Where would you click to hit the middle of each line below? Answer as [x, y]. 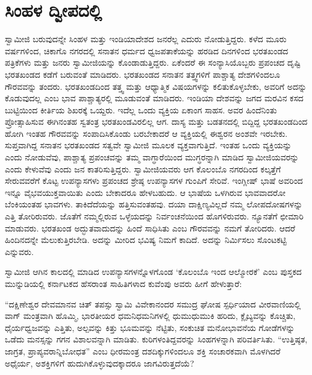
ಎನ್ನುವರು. [19, 251]
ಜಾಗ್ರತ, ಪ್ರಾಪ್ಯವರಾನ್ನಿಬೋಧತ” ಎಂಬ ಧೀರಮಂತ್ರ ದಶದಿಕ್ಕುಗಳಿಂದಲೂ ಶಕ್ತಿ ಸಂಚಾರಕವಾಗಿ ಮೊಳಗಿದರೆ [143, 351]
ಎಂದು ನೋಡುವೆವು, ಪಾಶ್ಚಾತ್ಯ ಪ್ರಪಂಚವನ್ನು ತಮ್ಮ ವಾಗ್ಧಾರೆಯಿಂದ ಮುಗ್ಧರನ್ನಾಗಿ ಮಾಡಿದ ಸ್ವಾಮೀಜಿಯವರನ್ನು [152, 157]
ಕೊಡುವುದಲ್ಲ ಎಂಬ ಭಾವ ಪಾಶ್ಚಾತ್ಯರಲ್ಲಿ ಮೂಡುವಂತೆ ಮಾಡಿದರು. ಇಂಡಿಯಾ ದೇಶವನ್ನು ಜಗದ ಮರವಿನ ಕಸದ [154, 98]
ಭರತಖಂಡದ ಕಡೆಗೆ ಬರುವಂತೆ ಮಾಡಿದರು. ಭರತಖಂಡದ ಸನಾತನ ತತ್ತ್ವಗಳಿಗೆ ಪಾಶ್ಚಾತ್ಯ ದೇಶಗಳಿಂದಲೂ [142, 74]
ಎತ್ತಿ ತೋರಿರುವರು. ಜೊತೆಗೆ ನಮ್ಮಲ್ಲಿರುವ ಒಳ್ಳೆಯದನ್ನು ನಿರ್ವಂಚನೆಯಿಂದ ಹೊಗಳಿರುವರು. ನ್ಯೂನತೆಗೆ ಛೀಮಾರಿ [154, 216]
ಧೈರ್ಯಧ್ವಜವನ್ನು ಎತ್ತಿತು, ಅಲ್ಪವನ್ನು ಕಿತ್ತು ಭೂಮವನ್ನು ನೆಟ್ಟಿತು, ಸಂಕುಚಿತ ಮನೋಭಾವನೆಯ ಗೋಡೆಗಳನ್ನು [150, 327]
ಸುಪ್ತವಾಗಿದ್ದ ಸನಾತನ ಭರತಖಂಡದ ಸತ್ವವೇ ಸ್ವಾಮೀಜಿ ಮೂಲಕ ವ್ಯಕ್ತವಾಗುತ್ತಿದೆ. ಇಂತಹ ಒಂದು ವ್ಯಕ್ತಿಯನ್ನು [148, 145]
